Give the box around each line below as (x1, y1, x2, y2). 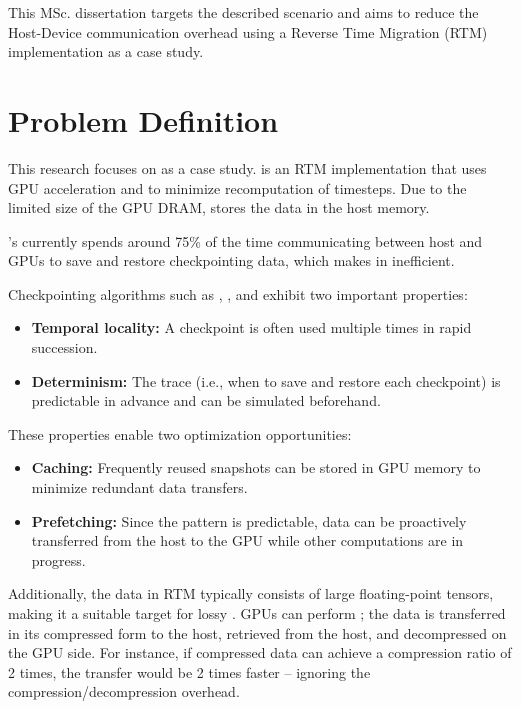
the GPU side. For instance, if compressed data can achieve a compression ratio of (8, 642, 512, 663)
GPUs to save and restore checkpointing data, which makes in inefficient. (8, 250, 455, 271)
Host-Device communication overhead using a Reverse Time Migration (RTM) (8, 21, 488, 42)
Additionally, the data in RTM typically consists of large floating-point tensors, (8, 583, 494, 604)
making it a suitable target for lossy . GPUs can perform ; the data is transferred (8, 603, 506, 623)
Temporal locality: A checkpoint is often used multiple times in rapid (31, 317, 472, 338)
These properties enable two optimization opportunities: (8, 423, 352, 444)
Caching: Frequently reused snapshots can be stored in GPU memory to (31, 457, 481, 478)
